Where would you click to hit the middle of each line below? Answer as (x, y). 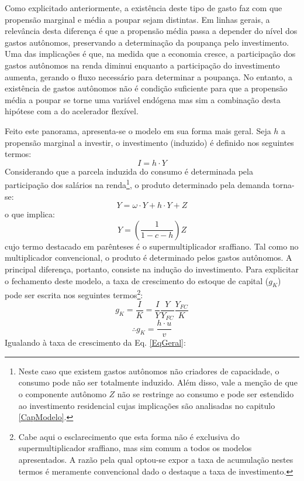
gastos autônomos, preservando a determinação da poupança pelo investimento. (147, 42)
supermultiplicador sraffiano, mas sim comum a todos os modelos (135, 448)
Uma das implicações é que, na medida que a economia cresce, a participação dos (150, 54)
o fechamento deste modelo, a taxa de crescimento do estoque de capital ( (137, 280)
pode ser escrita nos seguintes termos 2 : (74, 294)
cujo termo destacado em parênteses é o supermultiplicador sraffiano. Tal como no (152, 246)
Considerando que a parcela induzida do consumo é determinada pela (129, 171)
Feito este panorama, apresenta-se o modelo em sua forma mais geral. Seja (138, 130)
